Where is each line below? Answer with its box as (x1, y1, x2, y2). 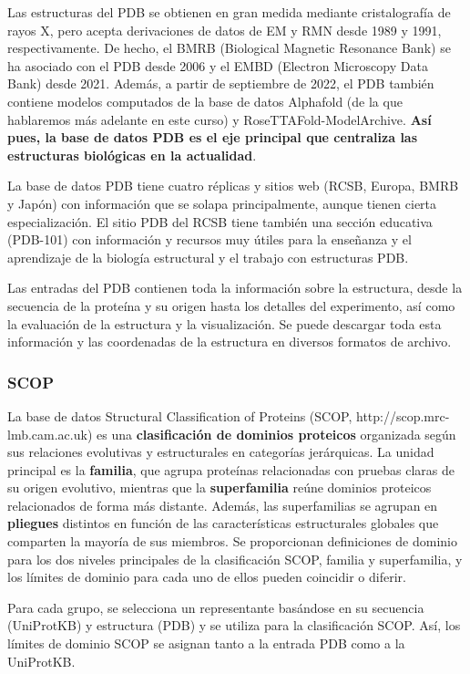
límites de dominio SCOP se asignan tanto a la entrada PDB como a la (7, 634, 405, 653)
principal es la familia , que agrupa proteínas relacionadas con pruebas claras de (7, 460, 455, 479)
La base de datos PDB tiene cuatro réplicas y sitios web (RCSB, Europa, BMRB (7, 176, 459, 195)
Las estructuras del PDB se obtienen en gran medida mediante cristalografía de (7, 3, 451, 21)
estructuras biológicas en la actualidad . (7, 145, 257, 164)
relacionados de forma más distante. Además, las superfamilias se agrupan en (7, 495, 438, 514)
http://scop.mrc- (355, 406, 450, 425)
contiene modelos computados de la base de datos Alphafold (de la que (7, 91, 403, 110)
